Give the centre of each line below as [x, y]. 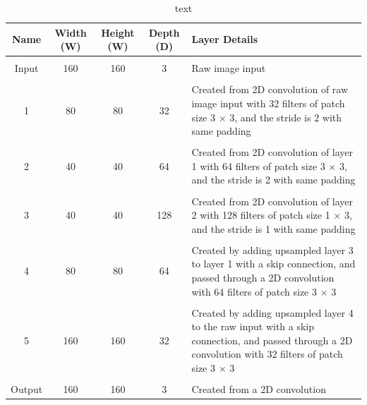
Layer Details [225, 39]
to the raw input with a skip [253, 326]
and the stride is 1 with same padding [273, 228]
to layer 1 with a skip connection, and [273, 264]
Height [118, 32]
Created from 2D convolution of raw [270, 89]
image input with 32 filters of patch [268, 103]
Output [27, 389]
